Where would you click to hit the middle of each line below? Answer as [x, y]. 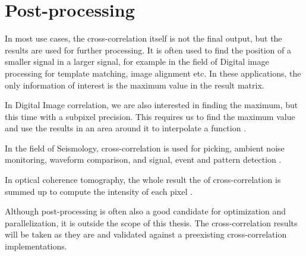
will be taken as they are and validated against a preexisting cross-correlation [146, 234]
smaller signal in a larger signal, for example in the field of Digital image [137, 61]
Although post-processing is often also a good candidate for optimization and [146, 211]
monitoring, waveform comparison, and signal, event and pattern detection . [143, 159]
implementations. [36, 246]
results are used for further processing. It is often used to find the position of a [148, 50]
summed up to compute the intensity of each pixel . [99, 191]
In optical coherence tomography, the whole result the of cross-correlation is [143, 180]
